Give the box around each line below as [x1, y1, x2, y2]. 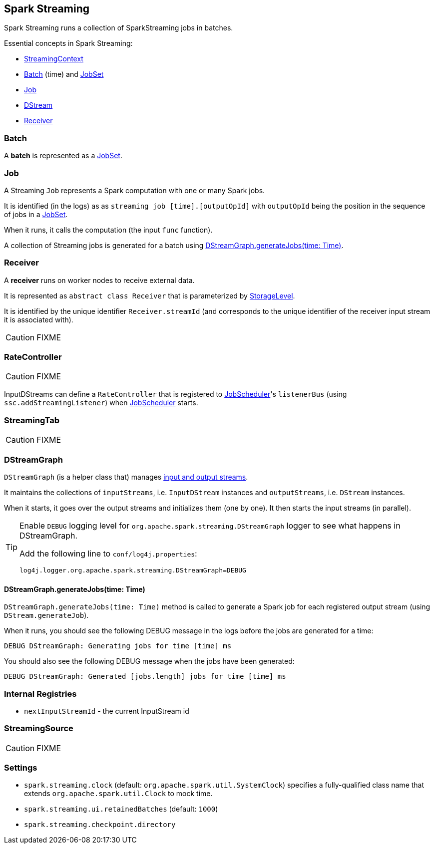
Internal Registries [4, 688, 77, 699]
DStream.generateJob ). [4, 611, 89, 620]
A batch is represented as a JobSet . [4, 151, 122, 160]
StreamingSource [4, 723, 73, 734]
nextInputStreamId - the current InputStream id [24, 706, 189, 715]
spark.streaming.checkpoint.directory [24, 821, 176, 829]
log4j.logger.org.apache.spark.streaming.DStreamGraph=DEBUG [19, 566, 246, 574]
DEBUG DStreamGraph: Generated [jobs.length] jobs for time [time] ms [4, 672, 286, 681]
